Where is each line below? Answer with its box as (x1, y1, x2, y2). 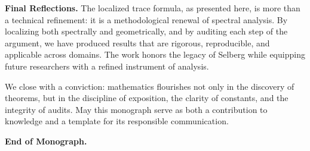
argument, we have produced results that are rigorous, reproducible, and (5, 36, 270, 49)
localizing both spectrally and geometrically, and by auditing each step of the (5, 25, 288, 37)
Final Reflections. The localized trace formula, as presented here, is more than (5, 2, 300, 14)
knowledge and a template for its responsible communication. (5, 115, 229, 127)
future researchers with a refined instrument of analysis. (5, 59, 209, 72)
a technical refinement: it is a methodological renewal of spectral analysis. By (5, 13, 288, 26)
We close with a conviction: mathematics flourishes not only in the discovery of (5, 80, 294, 92)
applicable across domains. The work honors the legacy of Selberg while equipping (5, 48, 305, 61)
